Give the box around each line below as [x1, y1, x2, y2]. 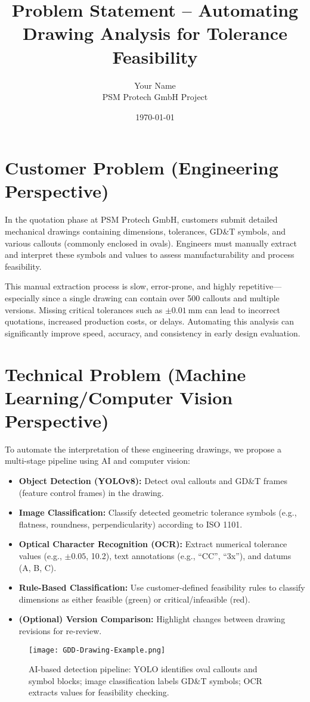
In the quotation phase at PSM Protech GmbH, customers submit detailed [5, 213, 278, 226]
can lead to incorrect [204, 303, 280, 316]
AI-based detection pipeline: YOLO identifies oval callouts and [29, 663, 258, 675]
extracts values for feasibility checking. [29, 686, 169, 698]
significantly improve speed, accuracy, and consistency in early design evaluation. [5, 326, 300, 339]
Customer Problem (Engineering [5, 155, 278, 180]
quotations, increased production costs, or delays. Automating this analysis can [5, 315, 294, 327]
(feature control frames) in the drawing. [18, 486, 164, 498]
